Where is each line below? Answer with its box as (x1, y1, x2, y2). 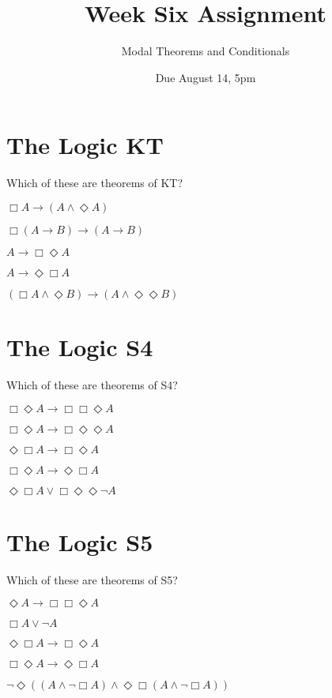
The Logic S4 (6, 331, 153, 363)
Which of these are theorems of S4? (6, 376, 178, 392)
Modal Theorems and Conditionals (121, 43, 290, 59)
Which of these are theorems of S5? (6, 571, 178, 587)
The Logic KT (6, 129, 164, 161)
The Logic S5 (6, 525, 153, 557)
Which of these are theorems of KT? (6, 174, 183, 191)
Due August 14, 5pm (155, 69, 256, 85)
